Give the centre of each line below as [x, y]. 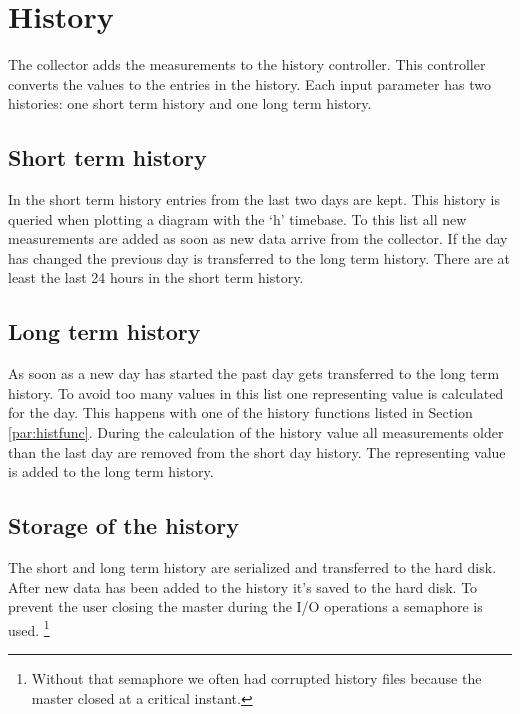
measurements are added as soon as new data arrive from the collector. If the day [258, 238]
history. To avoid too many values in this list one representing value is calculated [256, 392]
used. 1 [29, 628]
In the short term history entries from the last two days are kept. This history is [254, 199]
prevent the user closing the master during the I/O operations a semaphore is [245, 606]
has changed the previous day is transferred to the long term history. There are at [259, 257]
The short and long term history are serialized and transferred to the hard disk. [252, 567]
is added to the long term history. [111, 471]
